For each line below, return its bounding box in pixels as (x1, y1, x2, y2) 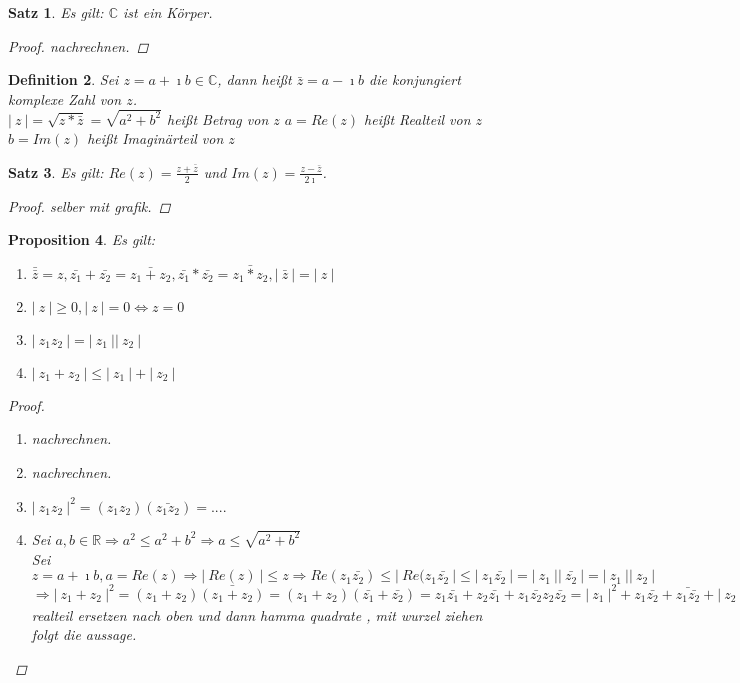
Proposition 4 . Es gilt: (8, 229, 156, 250)
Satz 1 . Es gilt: (8, 2, 104, 22)
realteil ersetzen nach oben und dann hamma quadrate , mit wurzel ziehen (31, 604, 483, 625)
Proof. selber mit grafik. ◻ (8, 195, 171, 216)
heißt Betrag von (166, 108, 269, 129)
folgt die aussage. (31, 624, 137, 645)
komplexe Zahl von (8, 88, 122, 109)
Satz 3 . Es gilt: (8, 161, 104, 182)
